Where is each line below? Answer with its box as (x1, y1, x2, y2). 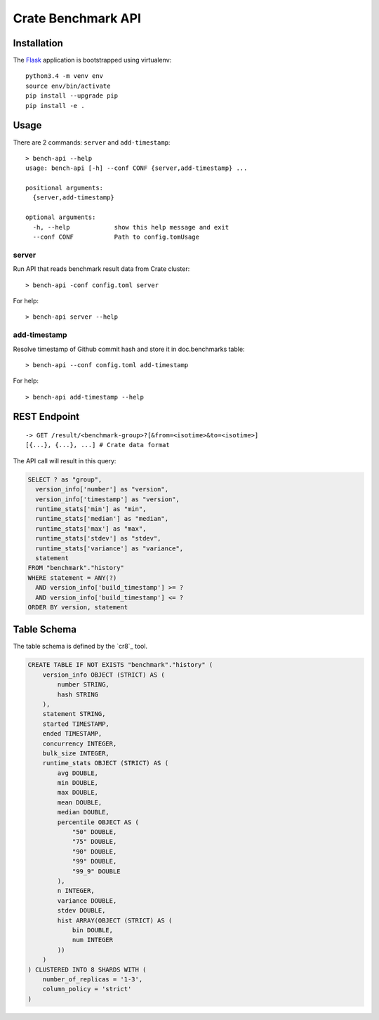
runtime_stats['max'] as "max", (35, 524, 147, 533)
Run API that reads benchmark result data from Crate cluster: (13, 265, 190, 273)
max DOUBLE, (57, 788, 98, 797)
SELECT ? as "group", (27, 475, 102, 484)
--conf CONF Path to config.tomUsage (32, 233, 200, 241)
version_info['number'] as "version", (35, 485, 168, 494)
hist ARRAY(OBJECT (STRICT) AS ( (57, 916, 173, 925)
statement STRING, (42, 710, 106, 718)
